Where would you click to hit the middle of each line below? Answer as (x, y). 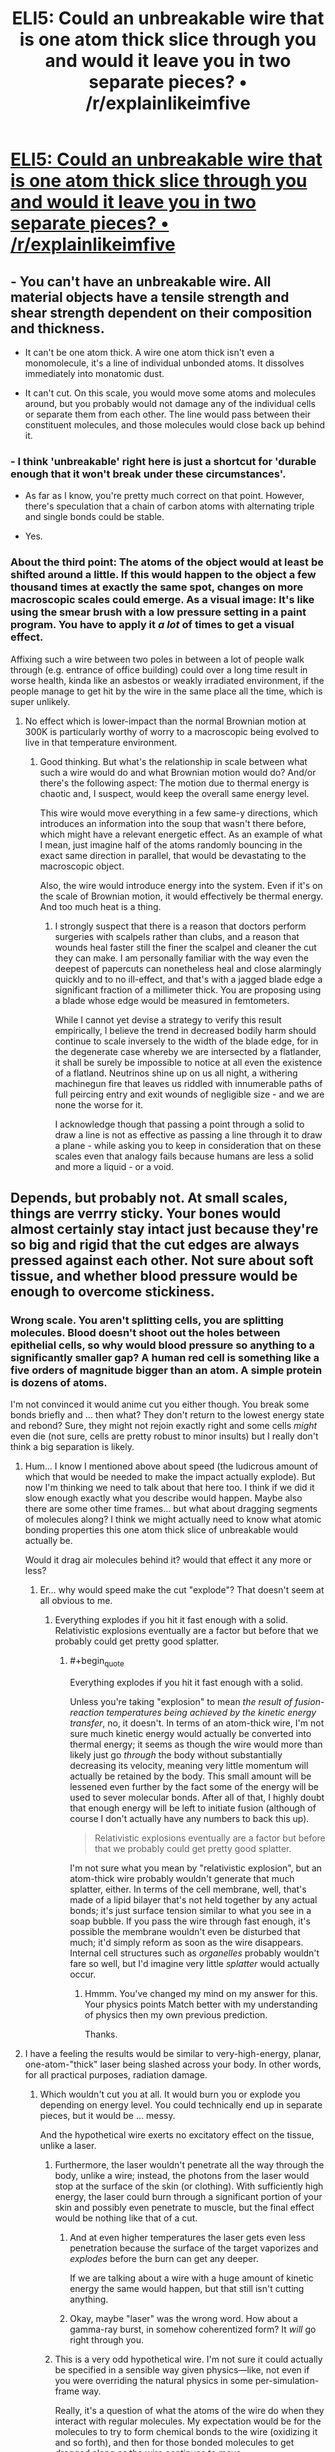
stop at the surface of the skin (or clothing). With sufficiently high (189, 2186)
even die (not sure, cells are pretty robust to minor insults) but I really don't (164, 1436)
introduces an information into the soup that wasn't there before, (173, 823)
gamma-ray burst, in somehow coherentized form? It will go (193, 2329)
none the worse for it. (99, 1104)
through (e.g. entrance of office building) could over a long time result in (159, 669)
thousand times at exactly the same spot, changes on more (157, 587)
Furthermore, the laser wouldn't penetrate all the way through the (189, 2165)
